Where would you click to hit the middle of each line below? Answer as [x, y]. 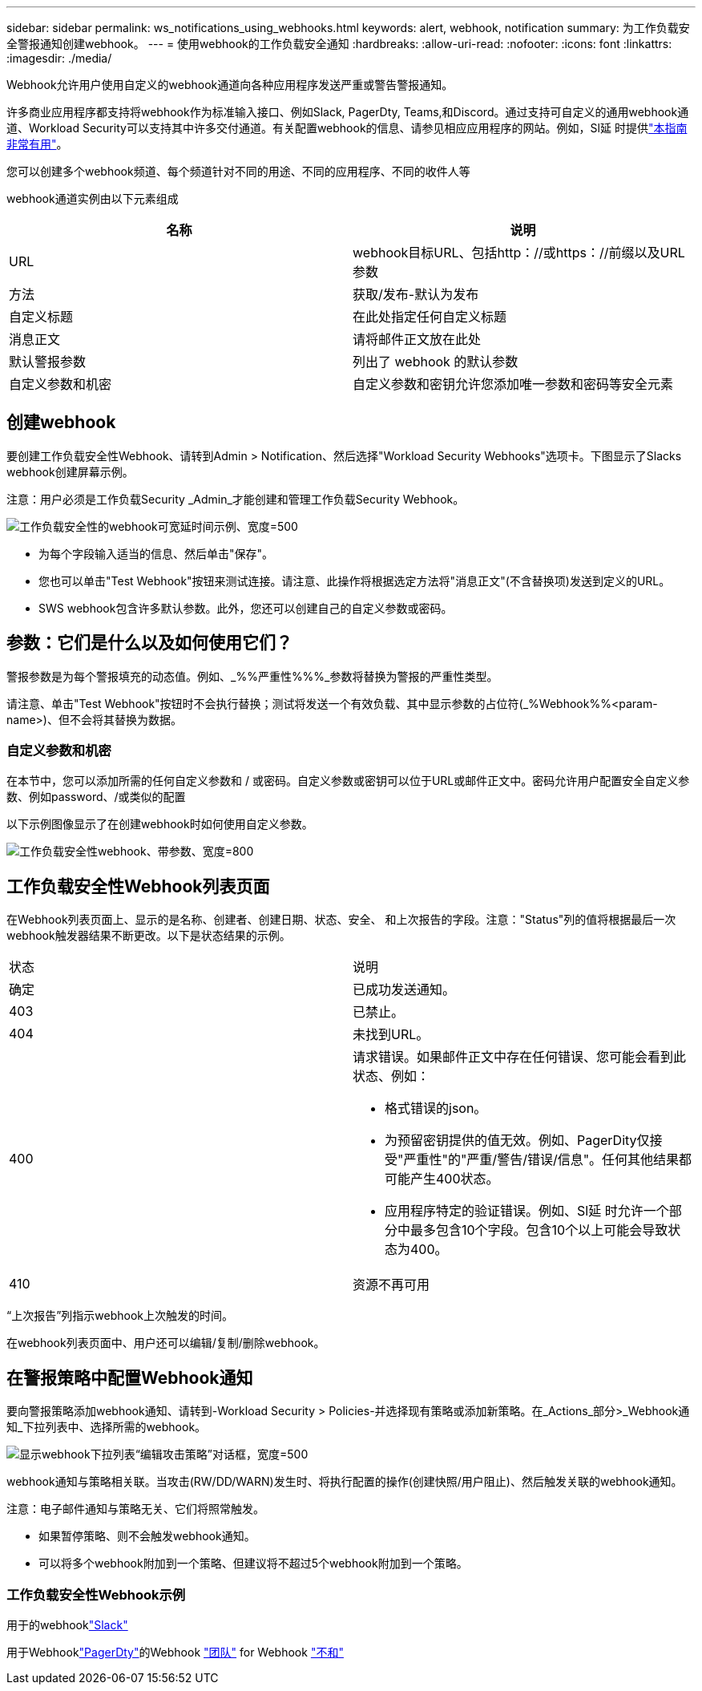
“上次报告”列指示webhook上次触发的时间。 [120, 1316]
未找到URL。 [391, 1035]
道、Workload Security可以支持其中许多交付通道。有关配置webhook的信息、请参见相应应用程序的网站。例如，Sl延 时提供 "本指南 [347, 128]
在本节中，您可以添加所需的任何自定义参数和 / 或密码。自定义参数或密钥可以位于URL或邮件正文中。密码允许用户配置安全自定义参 [348, 781]
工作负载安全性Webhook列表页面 [138, 886]
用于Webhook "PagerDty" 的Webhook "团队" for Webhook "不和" [175, 1652]
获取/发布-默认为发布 [416, 294]
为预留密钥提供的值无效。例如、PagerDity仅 [517, 1141]
